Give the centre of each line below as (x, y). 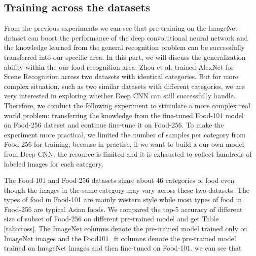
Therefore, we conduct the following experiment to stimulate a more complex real (127, 105)
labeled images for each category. (54, 163)
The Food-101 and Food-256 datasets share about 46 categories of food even (119, 180)
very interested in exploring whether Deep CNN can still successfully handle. (120, 96)
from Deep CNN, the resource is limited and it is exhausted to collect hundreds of (128, 153)
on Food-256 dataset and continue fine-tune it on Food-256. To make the (114, 125)
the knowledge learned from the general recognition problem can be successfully (125, 47)
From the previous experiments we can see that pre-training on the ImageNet (121, 28)
